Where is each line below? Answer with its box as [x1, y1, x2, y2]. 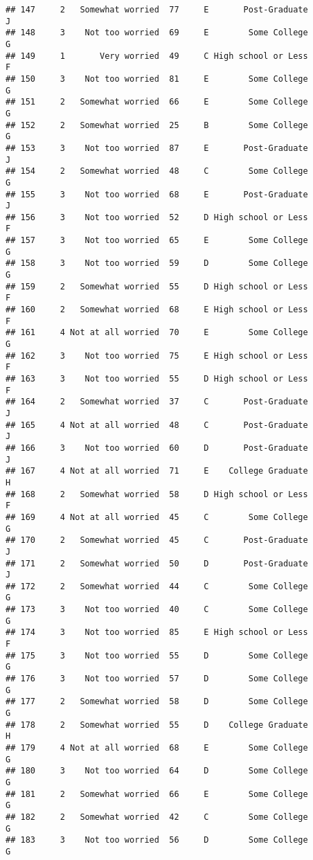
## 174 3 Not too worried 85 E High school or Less [6, 627, 308, 638]
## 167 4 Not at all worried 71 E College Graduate [6, 466, 308, 476]
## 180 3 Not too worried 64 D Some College [6, 766, 308, 776]
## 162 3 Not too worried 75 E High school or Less [6, 350, 308, 361]
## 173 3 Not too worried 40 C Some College [6, 604, 308, 615]
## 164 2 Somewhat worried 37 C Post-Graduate [6, 397, 308, 407]
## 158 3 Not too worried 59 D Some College [6, 258, 308, 269]
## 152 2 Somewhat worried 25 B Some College [6, 120, 308, 130]
